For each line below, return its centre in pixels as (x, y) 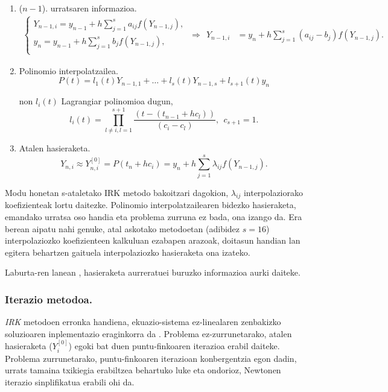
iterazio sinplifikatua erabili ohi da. (70, 381)
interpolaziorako (273, 192)
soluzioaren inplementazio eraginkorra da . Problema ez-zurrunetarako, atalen (148, 333)
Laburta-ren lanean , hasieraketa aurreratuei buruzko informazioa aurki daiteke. (153, 272)
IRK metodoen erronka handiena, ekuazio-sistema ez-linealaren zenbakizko (143, 322)
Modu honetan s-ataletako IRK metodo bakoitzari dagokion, (117, 192)
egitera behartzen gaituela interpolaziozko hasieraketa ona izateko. (128, 252)
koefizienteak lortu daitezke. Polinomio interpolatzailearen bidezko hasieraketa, (151, 205)
